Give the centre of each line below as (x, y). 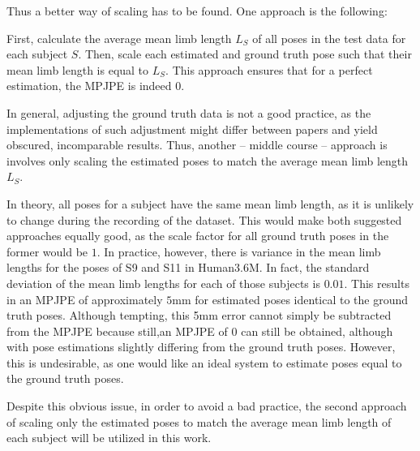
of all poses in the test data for (329, 38)
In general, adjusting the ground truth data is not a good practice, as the (189, 112)
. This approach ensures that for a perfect (269, 69)
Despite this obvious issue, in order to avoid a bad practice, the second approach (207, 406)
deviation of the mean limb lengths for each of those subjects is (163, 283)
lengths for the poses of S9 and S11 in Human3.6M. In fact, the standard (188, 267)
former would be (47, 251)
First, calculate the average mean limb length (119, 38)
